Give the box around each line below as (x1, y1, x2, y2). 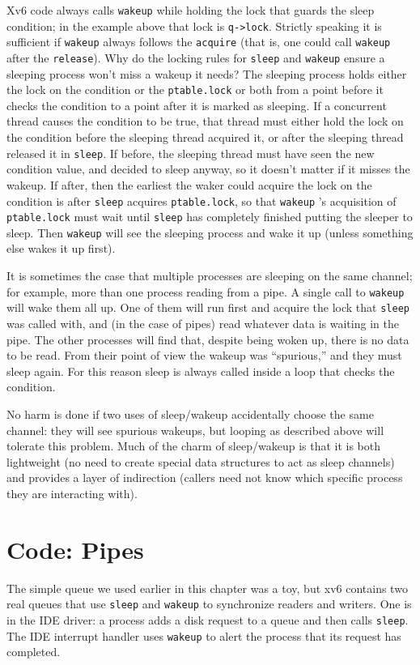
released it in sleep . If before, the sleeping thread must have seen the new (6, 144, 375, 161)
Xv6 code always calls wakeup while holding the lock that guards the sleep (6, 2, 375, 18)
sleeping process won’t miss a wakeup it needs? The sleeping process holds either (6, 65, 407, 82)
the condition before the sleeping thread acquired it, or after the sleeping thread (6, 129, 404, 146)
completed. (6, 643, 61, 660)
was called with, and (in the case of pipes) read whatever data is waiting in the (6, 314, 399, 331)
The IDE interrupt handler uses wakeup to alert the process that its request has (6, 627, 401, 644)
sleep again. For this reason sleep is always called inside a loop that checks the (6, 362, 395, 379)
